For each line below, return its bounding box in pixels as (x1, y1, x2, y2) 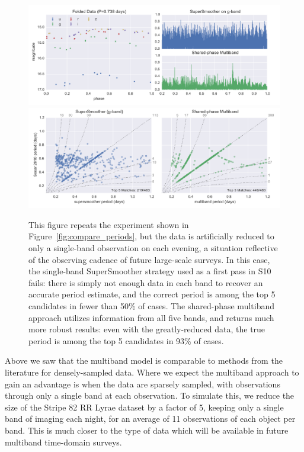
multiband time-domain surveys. (5, 435, 122, 448)
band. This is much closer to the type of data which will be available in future (5, 424, 289, 436)
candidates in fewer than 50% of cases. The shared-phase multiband (28, 300, 275, 312)
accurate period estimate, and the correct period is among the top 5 (28, 288, 276, 300)
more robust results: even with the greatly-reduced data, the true (28, 323, 265, 335)
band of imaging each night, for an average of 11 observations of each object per (5, 412, 296, 425)
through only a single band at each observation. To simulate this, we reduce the (5, 389, 295, 402)
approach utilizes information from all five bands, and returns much (28, 311, 274, 323)
